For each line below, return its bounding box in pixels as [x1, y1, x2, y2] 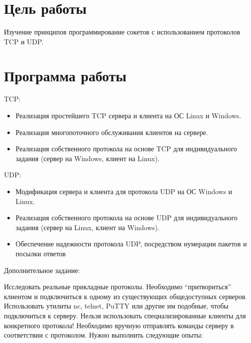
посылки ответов [15, 248, 66, 258]
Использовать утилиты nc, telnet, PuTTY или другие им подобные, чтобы [4, 301, 229, 311]
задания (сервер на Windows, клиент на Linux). [15, 153, 160, 163]
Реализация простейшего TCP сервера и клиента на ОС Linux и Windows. [15, 110, 241, 121]
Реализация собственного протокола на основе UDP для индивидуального [15, 212, 238, 223]
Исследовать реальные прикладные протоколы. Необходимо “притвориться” [4, 281, 231, 292]
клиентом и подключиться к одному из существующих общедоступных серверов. [4, 291, 247, 301]
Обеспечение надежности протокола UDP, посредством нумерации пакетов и [15, 239, 247, 249]
